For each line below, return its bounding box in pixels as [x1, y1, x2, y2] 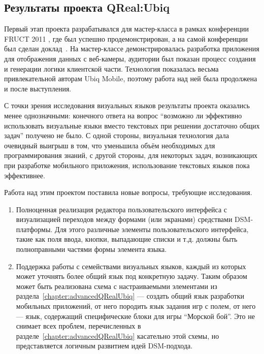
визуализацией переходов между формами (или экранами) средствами [16, 214, 233, 224]
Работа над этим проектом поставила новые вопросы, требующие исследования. [4, 187, 252, 198]
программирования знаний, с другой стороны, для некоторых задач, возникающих [4, 150, 258, 160]
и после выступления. [4, 83, 72, 93]
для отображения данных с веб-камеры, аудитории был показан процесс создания [4, 53, 256, 63]
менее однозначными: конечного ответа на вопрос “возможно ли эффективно [4, 110, 242, 120]
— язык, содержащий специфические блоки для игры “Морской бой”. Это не [16, 310, 255, 321]
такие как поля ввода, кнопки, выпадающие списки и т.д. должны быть [16, 234, 238, 244]
